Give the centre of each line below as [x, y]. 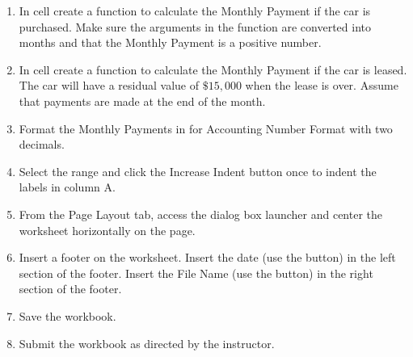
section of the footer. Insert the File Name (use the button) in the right [196, 273]
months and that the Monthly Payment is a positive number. [170, 42]
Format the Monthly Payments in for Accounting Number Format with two [206, 128]
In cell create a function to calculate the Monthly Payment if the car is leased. [213, 69]
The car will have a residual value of [109, 85]
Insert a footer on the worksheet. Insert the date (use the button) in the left [207, 257]
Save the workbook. [67, 315]
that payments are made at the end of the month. [142, 101]
